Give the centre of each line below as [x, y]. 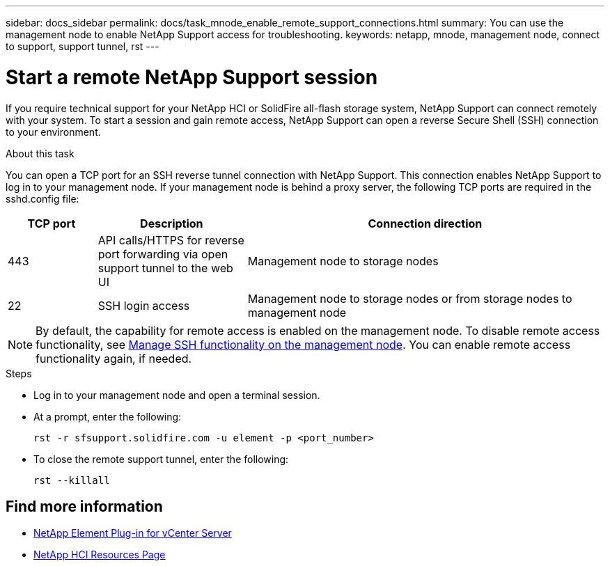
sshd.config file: [42, 198]
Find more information [84, 506]
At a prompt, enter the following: [108, 416]
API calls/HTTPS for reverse [171, 240]
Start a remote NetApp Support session [192, 77]
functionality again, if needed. [114, 358]
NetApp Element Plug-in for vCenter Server [133, 533]
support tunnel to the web [165, 268]
